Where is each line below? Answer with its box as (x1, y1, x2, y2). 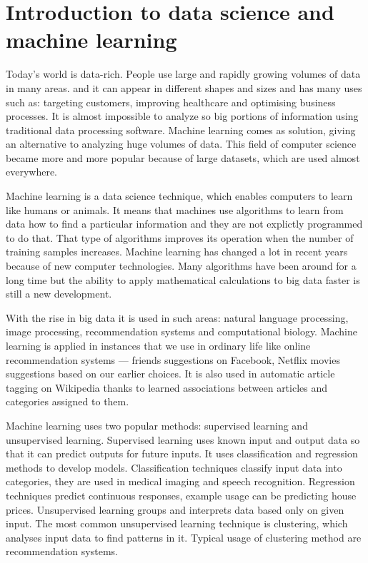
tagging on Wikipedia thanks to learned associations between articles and (6, 380, 328, 395)
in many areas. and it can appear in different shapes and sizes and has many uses (6, 80, 362, 95)
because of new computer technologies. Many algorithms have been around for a (6, 258, 357, 273)
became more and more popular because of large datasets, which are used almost (6, 150, 360, 165)
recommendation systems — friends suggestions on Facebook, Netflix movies (6, 352, 340, 367)
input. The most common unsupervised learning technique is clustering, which (6, 516, 348, 531)
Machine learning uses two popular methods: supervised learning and (6, 417, 308, 432)
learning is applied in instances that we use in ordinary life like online (6, 338, 311, 352)
